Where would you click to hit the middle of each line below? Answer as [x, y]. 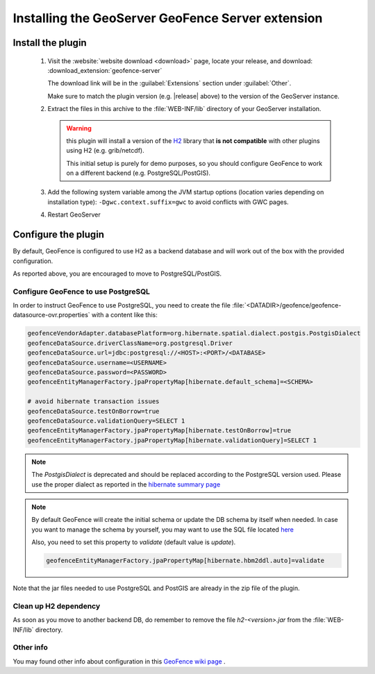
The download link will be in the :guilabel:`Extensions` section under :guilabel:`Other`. [169, 83]
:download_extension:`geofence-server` [105, 70]
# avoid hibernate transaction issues [93, 402]
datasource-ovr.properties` [51, 315]
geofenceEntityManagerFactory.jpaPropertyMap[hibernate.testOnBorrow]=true [159, 431]
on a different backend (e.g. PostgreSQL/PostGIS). [139, 173]
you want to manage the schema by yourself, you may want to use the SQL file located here [163, 529]
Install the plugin [50, 43]
